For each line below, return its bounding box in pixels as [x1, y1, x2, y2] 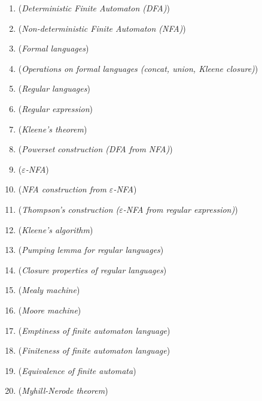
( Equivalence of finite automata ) [18, 364, 136, 376]
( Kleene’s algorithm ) [18, 223, 93, 236]
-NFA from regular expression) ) [123, 203, 238, 215]
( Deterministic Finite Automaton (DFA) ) [18, 2, 170, 14]
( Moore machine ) [18, 303, 81, 316]
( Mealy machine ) [18, 284, 80, 296]
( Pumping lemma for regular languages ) [18, 243, 164, 256]
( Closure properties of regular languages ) [18, 263, 167, 276]
